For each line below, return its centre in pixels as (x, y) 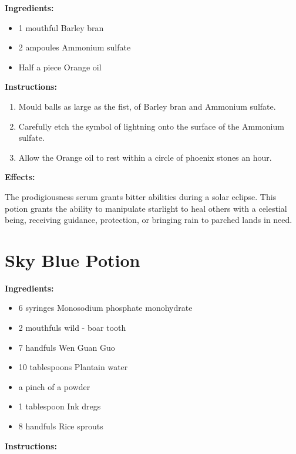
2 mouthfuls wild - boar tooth (72, 328)
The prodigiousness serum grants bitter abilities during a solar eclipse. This (141, 196)
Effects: (20, 177)
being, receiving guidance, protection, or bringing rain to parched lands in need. (149, 220)
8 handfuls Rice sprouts (61, 426)
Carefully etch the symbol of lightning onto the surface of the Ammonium (151, 126)
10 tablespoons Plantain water (73, 367)
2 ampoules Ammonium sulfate (75, 47)
